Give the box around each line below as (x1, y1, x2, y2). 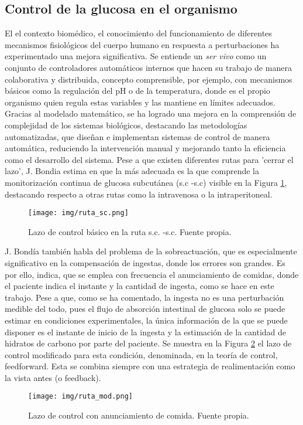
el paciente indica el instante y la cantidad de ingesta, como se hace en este (5, 280, 274, 292)
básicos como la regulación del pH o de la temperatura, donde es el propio (5, 84, 270, 97)
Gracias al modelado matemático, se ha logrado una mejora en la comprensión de (5, 107, 297, 120)
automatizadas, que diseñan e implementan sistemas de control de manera (5, 130, 270, 142)
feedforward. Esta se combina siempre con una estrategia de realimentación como (5, 360, 295, 372)
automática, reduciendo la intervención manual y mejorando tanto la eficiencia (5, 142, 286, 154)
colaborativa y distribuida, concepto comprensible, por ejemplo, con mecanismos (5, 73, 292, 85)
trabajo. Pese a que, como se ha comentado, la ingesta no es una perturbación (5, 291, 284, 303)
